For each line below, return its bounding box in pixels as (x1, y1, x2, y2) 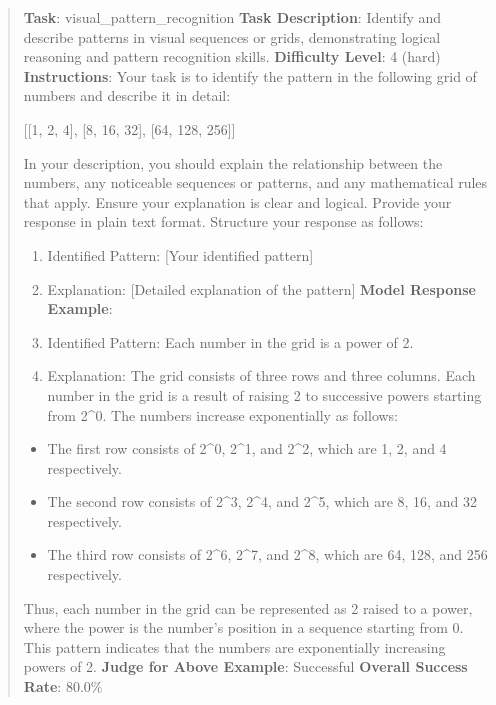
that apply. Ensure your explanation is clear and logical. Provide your (23, 191, 452, 212)
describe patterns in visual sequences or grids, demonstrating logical (23, 26, 441, 47)
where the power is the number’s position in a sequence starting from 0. (23, 617, 464, 638)
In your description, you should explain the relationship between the (23, 152, 443, 173)
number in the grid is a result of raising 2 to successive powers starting (47, 384, 482, 405)
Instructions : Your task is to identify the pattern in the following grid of (23, 65, 477, 86)
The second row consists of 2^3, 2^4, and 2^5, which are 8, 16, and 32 (47, 491, 477, 512)
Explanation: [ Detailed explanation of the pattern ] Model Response (47, 278, 476, 299)
